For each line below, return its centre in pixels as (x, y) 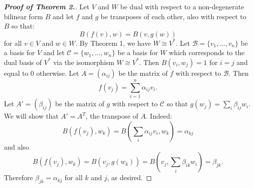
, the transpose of (112, 116)
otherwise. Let (58, 73)
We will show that (31, 116)
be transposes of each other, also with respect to (174, 16)
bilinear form (24, 16)
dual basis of (23, 62)
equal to (16, 73)
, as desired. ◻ (129, 177)
